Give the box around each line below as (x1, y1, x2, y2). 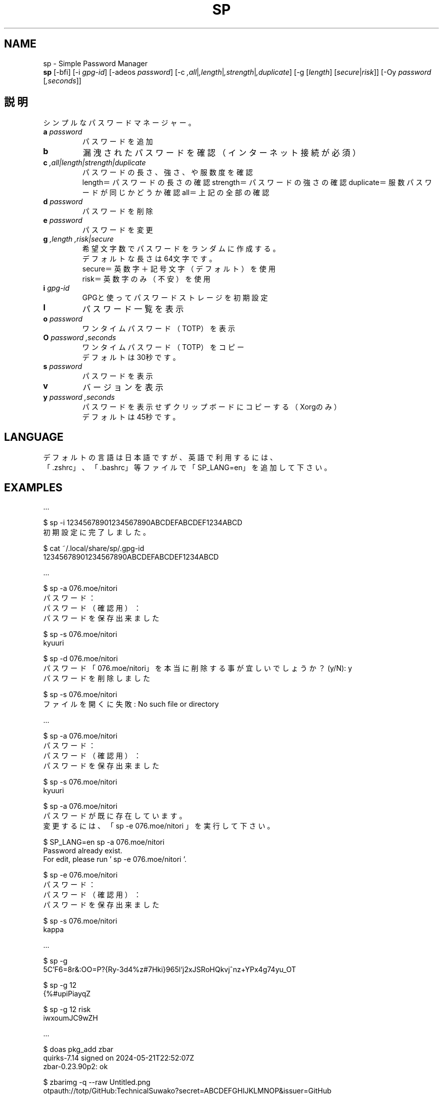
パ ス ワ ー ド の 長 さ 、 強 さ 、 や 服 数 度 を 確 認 (82, 168, 253, 177)
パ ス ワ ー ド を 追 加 (82, 137, 153, 146)
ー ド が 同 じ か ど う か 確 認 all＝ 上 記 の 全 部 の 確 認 (82, 188, 270, 197)
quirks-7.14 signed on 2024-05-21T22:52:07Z (43, 1054, 194, 1063)
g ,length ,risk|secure (43, 235, 114, 244)
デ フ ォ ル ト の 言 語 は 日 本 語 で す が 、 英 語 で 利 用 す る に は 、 (43, 453, 277, 462)
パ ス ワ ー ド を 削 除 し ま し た (43, 674, 150, 683)
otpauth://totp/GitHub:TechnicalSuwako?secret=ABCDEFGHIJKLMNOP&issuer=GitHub (43, 1086, 332, 1095)
